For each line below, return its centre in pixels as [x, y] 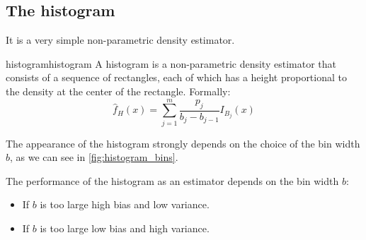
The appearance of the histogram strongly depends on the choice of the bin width [183, 143]
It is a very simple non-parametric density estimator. [120, 40]
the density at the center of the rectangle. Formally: [118, 91]
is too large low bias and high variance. [125, 228]
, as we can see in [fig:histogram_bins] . [94, 157]
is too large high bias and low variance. [125, 204]
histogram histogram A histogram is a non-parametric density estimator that [171, 63]
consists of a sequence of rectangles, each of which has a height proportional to [176, 77]
